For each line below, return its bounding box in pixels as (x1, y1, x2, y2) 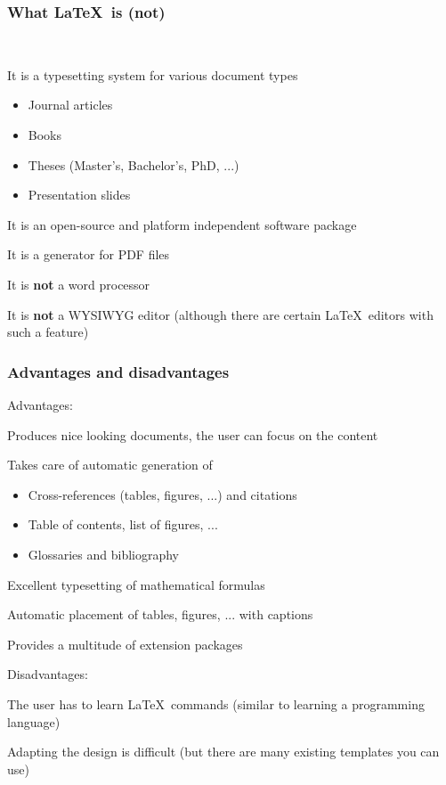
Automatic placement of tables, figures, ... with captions (7, 605, 313, 624)
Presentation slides (28, 185, 131, 204)
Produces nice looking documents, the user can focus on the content (7, 425, 378, 444)
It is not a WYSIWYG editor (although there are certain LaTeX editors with (7, 305, 434, 323)
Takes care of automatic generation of (7, 455, 213, 474)
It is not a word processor (7, 274, 150, 293)
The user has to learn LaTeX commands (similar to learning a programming (7, 694, 425, 713)
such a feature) (7, 323, 89, 341)
